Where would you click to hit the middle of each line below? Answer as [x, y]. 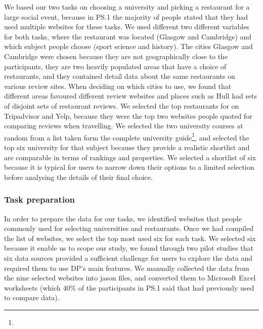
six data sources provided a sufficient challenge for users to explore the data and [128, 257]
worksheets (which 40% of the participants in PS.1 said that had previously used [129, 287]
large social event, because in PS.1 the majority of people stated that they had [126, 16]
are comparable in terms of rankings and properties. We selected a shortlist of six [130, 157]
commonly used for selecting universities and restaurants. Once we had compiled [129, 228]
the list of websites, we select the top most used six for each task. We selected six [130, 238]
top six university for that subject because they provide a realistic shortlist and [127, 147]
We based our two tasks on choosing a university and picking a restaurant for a [127, 7]
